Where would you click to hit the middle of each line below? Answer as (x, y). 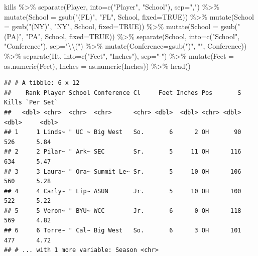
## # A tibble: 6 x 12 (42, 83)
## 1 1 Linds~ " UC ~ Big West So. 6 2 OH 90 (123, 132)
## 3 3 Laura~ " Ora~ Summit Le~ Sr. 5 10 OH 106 (123, 171)
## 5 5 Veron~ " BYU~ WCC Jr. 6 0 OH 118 (123, 211)
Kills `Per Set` (31, 103)
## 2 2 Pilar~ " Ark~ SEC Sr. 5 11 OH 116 (123, 152)
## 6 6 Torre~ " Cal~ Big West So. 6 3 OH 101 (123, 231)
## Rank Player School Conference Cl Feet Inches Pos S (123, 93)
